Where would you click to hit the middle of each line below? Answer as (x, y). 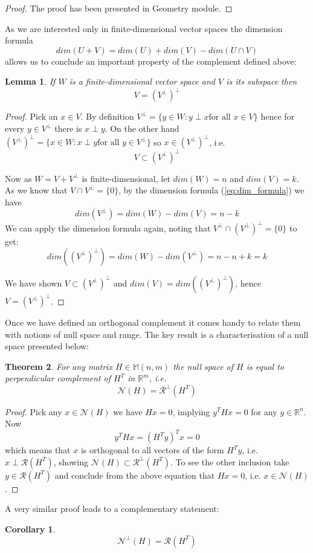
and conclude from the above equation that (135, 475)
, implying (191, 411)
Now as (18, 178)
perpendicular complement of (58, 378)
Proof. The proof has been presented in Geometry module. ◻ (119, 8)
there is (68, 128)
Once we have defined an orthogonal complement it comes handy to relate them (153, 322)
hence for (278, 116)
